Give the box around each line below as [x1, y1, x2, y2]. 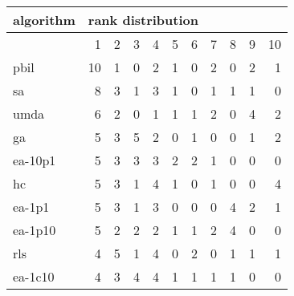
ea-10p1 [13, 151, 56, 169]
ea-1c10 [13, 267, 55, 286]
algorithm [13, 10, 76, 29]
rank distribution [88, 10, 198, 29]
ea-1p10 [13, 221, 56, 239]
